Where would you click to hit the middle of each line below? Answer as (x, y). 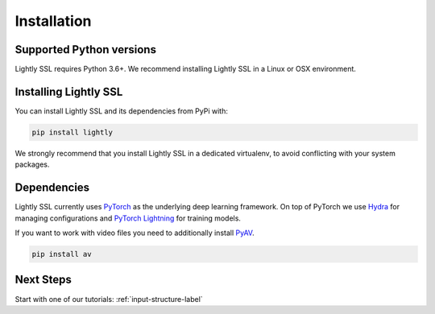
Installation (53, 21)
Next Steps (43, 280)
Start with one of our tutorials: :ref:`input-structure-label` (109, 299)
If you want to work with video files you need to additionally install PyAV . (135, 233)
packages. (32, 164)
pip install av (62, 254)
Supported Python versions (86, 50)
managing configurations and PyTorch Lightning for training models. (128, 218)
